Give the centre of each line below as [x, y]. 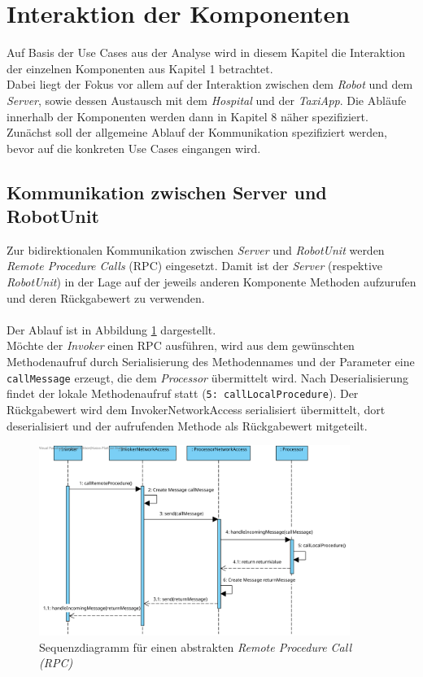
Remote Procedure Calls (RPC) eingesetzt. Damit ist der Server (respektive [195, 266]
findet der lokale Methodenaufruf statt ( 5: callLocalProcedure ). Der [183, 393]
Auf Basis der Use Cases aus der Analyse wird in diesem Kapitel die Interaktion [206, 52]
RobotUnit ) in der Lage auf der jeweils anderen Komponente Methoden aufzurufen [211, 282]
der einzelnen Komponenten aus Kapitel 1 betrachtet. [140, 68]
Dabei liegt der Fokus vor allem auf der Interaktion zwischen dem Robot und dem [210, 84]
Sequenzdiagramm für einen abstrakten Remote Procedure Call [196, 646]
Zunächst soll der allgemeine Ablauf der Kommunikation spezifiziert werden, [197, 132]
